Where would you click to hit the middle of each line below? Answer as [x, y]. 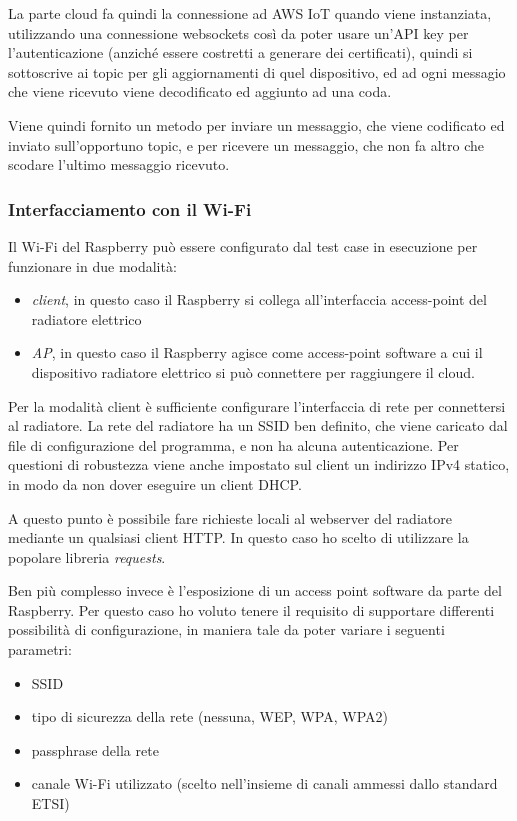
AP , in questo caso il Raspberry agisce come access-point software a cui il [257, 352]
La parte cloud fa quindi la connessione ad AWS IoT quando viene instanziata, [250, 13]
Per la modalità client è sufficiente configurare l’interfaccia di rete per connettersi [257, 405]
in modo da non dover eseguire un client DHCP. [155, 483]
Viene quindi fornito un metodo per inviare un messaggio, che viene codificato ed [256, 124]
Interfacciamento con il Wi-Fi [130, 208]
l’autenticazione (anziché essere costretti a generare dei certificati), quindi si [240, 52]
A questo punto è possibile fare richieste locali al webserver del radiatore [230, 517]
